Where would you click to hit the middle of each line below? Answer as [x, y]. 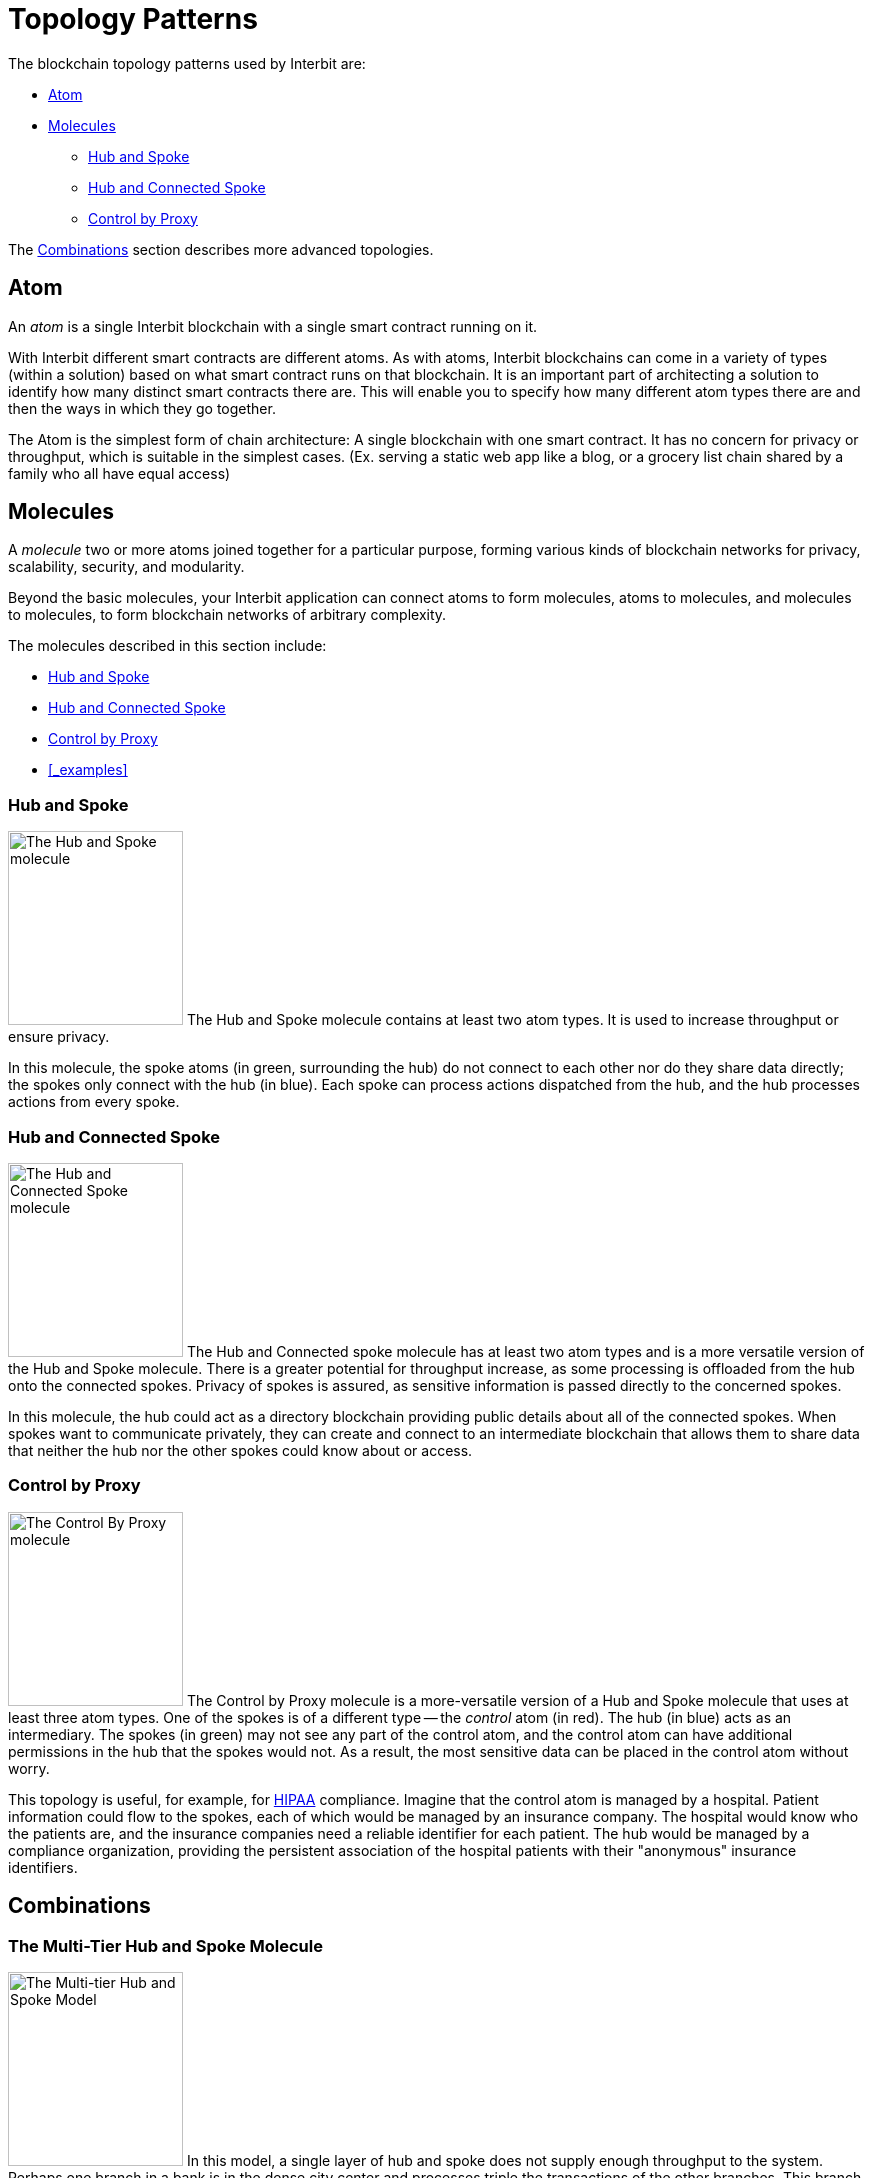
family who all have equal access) [119, 473]
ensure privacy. [59, 1037]
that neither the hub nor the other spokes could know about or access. [240, 1450]
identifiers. [43, 1867]
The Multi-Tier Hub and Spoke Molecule [165, 1945]
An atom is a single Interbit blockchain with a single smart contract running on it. [273, 326]
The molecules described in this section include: [167, 646]
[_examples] [88, 770]
